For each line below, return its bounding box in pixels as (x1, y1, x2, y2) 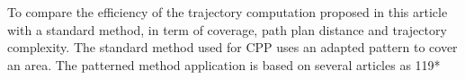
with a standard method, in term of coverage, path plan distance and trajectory (7, 20, 447, 39)
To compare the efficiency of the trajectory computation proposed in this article (7, 3, 448, 21)
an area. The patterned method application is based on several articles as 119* (7, 55, 441, 74)
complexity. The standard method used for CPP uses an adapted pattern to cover (7, 38, 458, 57)
